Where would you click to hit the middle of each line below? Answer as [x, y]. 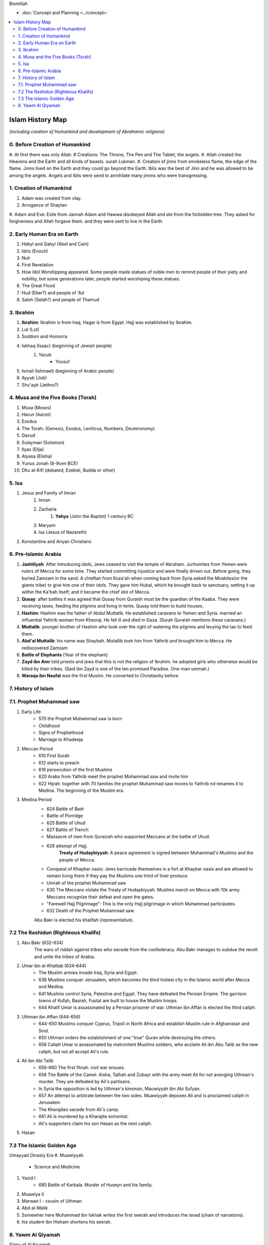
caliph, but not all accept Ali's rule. [74, 1051]
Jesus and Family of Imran [49, 493]
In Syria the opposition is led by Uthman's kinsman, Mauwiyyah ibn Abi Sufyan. [120, 1089]
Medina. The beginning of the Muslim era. [81, 791]
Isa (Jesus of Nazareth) [63, 532]
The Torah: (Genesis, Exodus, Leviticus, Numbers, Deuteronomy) [88, 428]
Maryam [47, 525]
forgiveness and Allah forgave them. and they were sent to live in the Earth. [86, 221]
